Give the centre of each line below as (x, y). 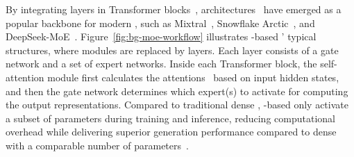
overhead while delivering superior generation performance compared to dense (171, 132)
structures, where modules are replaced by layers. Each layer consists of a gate (172, 50)
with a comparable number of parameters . (97, 145)
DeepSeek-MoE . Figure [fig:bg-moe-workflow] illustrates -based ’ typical (161, 36)
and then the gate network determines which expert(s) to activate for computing (177, 91)
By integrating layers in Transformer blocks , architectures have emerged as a (174, 9)
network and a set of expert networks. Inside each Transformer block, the (161, 64)
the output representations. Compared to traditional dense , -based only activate (177, 105)
